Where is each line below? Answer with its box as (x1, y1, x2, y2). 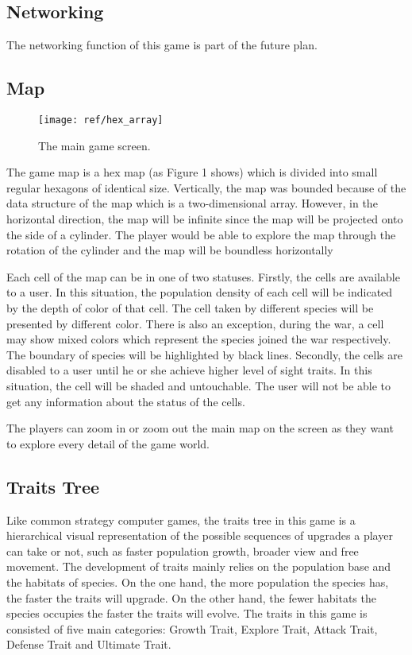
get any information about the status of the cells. (6, 393, 245, 409)
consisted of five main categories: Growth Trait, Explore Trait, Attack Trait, (6, 620, 378, 637)
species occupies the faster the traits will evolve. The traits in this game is (6, 605, 368, 622)
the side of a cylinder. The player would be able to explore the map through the (6, 226, 396, 242)
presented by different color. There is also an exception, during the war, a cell (6, 315, 384, 331)
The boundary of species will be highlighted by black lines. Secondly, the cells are (6, 346, 402, 362)
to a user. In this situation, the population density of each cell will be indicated (6, 284, 393, 300)
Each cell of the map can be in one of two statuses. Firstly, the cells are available (6, 268, 400, 285)
